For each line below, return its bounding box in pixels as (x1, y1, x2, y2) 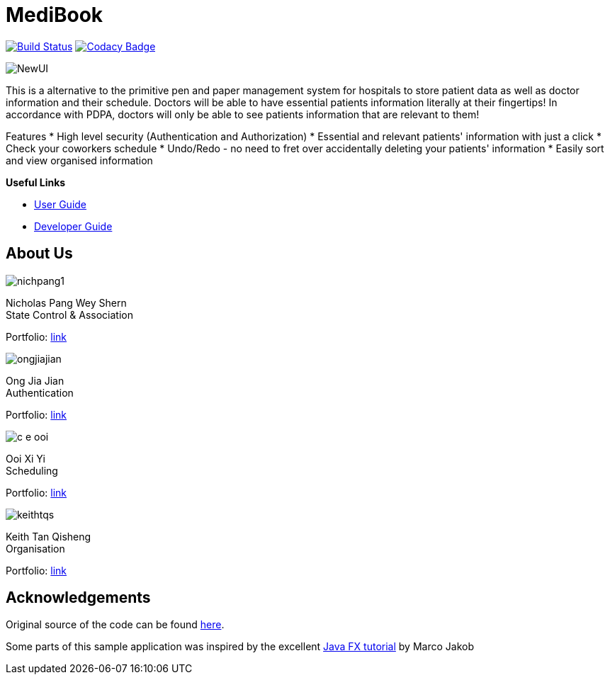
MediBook (6, 3, 103, 27)
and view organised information (6, 154, 153, 166)
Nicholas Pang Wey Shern (6, 296, 127, 309)
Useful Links (6, 176, 66, 188)
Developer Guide (34, 220, 113, 232)
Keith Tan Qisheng (6, 530, 91, 543)
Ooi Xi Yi (6, 452, 45, 465)
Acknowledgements (6, 589, 151, 607)
